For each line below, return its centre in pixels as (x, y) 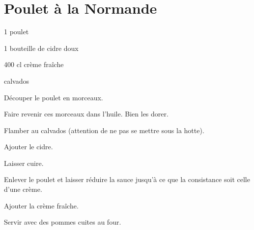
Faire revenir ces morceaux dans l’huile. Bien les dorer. (86, 114)
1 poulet (16, 32)
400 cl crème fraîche (34, 64)
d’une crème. (23, 189)
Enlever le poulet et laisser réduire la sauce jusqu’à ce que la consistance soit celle (127, 179)
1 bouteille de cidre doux (41, 48)
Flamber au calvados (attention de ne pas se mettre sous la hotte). (104, 130)
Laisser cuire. (24, 163)
